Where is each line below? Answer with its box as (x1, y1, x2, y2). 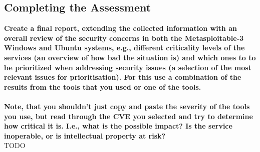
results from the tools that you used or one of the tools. (4, 81, 201, 92)
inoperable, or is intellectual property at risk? (4, 130, 166, 141)
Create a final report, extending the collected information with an (4, 23, 237, 33)
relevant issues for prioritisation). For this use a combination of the (4, 72, 241, 82)
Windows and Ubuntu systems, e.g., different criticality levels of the (4, 42, 245, 53)
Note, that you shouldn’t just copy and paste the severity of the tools (4, 101, 250, 111)
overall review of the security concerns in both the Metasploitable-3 (4, 32, 244, 43)
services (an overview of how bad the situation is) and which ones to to (4, 52, 256, 62)
